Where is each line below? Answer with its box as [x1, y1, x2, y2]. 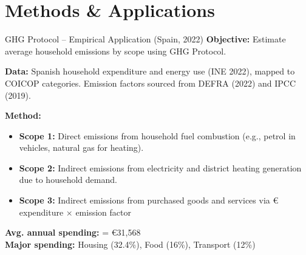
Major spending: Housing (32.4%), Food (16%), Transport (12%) [5, 237, 256, 250]
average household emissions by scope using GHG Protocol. [5, 44, 226, 57]
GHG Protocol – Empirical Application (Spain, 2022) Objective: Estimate [5, 33, 286, 45]
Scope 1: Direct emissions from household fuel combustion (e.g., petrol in [19, 129, 296, 142]
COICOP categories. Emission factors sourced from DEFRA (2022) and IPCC [5, 76, 296, 89]
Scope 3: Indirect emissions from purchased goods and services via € [19, 194, 279, 207]
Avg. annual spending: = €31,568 [5, 226, 141, 239]
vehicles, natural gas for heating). [19, 141, 144, 154]
